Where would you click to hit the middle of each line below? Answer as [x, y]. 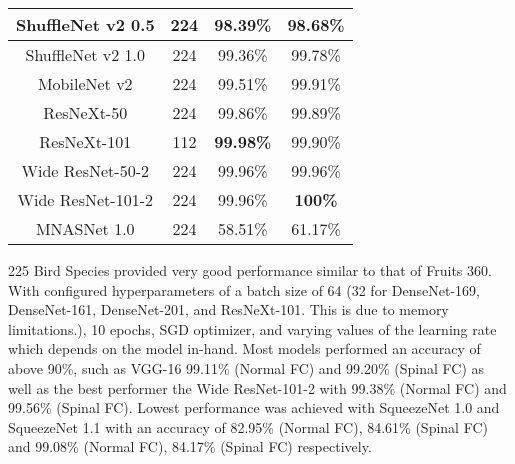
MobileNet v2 [85, 83]
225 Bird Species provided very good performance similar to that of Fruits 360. [250, 270]
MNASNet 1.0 [85, 228]
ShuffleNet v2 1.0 [85, 54]
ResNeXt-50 [85, 112]
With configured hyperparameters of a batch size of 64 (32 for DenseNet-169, [244, 289]
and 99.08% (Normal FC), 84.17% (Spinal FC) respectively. [190, 446]
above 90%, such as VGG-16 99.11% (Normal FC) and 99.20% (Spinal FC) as [246, 367]
